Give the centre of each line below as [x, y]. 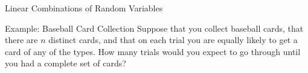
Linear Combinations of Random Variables [84, 8]
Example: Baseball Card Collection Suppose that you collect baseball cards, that [154, 28]
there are [21, 40]
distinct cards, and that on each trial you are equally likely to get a [173, 40]
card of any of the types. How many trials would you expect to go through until [153, 51]
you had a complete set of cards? [66, 63]
